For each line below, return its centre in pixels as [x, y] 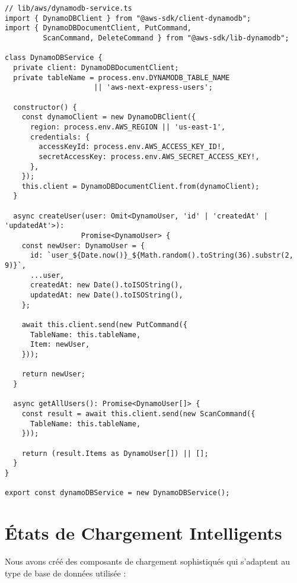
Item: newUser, [60, 345]
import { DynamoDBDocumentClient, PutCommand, [98, 28]
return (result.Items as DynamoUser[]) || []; [115, 453]
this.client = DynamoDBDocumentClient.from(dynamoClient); [140, 186]
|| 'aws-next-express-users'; [153, 88]
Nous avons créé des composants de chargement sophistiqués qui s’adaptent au [147, 561]
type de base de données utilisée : [66, 573]
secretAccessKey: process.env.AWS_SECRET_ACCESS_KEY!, [149, 156]
